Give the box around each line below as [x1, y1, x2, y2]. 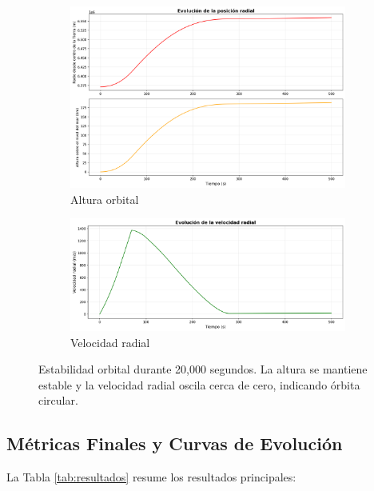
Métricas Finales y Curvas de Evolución [6, 431, 343, 456]
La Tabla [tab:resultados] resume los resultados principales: [6, 469, 296, 485]
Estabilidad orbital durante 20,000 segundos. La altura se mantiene [38, 361, 368, 377]
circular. [38, 392, 78, 409]
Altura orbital [70, 190, 139, 207]
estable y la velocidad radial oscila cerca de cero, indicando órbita [38, 376, 360, 393]
